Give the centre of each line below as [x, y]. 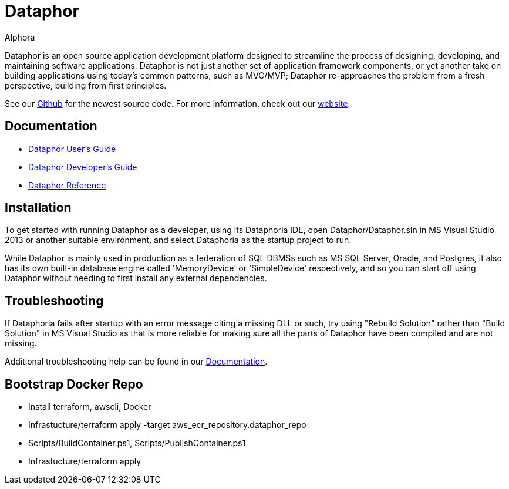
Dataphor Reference [67, 185]
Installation [38, 208]
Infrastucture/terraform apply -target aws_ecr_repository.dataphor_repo [167, 425]
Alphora [20, 37]
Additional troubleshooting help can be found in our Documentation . [136, 362]
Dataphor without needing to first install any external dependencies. [136, 278]
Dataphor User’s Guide [72, 149]
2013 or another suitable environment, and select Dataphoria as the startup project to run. [178, 240]
